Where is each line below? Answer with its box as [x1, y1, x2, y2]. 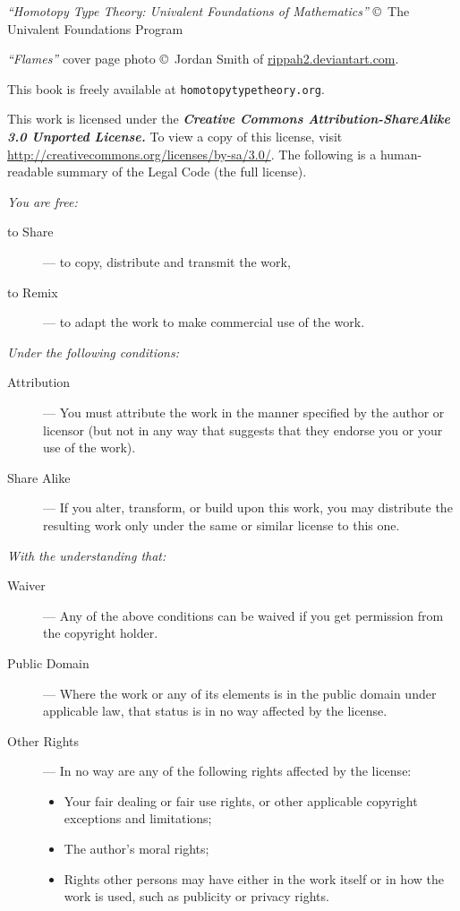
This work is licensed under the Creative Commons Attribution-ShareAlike [7, 109, 450, 128]
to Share [7, 222, 54, 241]
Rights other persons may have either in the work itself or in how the [64, 869, 444, 888]
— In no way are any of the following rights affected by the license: [43, 761, 412, 780]
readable [7, 162, 54, 181]
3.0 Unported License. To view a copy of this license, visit [7, 127, 343, 146]
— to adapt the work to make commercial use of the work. [43, 313, 365, 331]
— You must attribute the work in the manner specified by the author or [43, 402, 445, 421]
